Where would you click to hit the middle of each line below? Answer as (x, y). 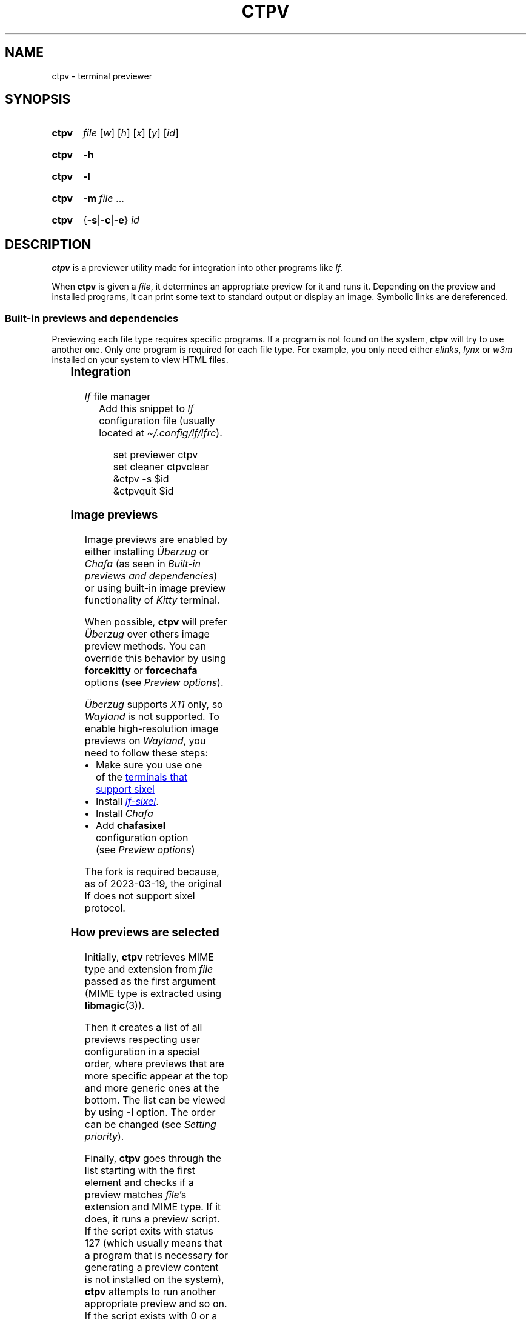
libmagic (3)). (115, 1005)
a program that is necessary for (156, 1255)
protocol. (105, 908)
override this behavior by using (155, 658)
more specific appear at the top (156, 1075)
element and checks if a (139, 1182)
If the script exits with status (149, 1231)
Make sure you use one (149, 765)
